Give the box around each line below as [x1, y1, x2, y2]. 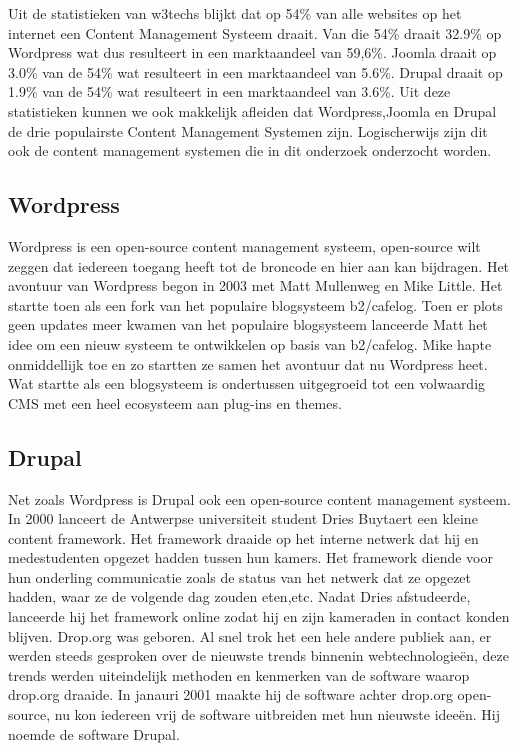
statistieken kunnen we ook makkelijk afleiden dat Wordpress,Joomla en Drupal [8, 100, 497, 121]
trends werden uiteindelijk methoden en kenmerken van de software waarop [8, 664, 470, 685]
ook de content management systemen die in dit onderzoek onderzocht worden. [8, 140, 492, 161]
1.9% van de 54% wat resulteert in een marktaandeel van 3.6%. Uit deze [8, 81, 451, 102]
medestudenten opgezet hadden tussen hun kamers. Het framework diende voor [8, 547, 493, 568]
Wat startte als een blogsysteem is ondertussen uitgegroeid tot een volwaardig [8, 373, 486, 394]
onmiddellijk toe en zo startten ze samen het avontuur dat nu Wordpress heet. [8, 353, 488, 374]
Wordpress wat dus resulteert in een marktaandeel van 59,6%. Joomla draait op [8, 42, 497, 63]
